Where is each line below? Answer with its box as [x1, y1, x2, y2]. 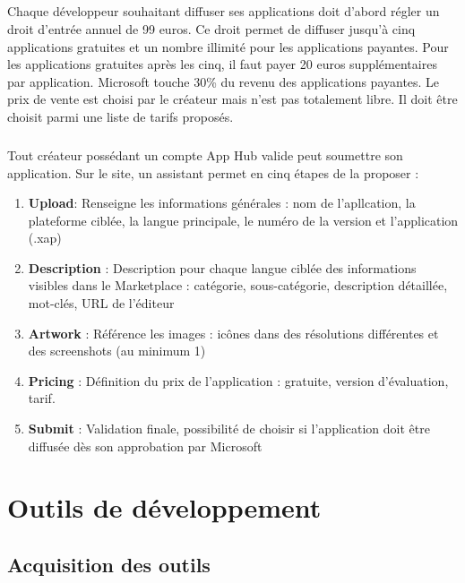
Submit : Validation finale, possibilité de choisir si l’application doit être [28, 419, 430, 438]
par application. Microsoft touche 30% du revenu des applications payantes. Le [7, 72, 440, 90]
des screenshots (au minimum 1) [28, 341, 206, 360]
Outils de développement [7, 489, 322, 526]
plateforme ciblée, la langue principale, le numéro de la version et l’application [28, 210, 459, 229]
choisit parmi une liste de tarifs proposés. [7, 107, 234, 125]
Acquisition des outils [7, 550, 211, 578]
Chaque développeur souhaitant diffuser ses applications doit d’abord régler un [7, 2, 440, 21]
